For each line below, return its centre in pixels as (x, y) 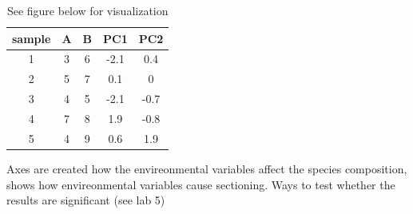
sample (32, 38)
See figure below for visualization (87, 10)
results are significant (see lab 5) (86, 200)
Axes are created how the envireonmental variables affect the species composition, (207, 168)
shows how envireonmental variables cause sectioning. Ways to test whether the (201, 184)
